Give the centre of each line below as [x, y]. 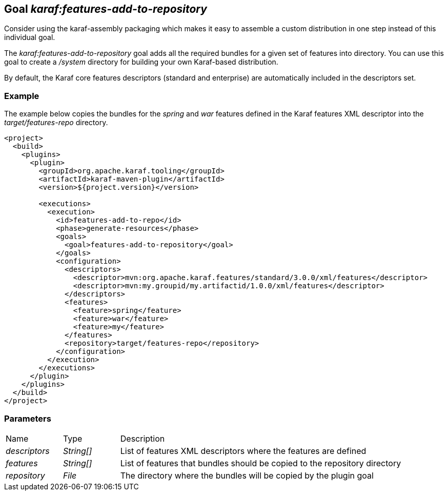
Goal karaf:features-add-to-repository [106, 9]
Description [142, 438]
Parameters [28, 418]
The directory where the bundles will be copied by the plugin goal [247, 475]
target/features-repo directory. [56, 123]
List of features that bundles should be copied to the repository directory [261, 463]
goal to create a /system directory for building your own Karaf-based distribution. [141, 62]
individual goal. [30, 37]
